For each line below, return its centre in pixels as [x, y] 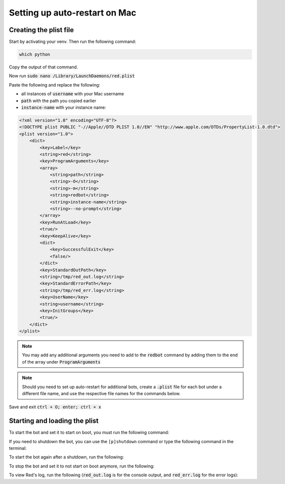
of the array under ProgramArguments [61, 362]
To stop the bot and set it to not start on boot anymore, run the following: [82, 466]
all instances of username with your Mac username [73, 94]
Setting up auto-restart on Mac [73, 13]
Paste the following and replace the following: [55, 85]
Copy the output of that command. [43, 67]
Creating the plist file [41, 30]
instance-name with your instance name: [64, 107]
